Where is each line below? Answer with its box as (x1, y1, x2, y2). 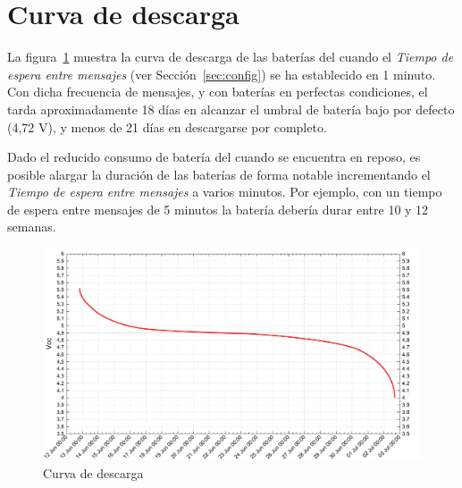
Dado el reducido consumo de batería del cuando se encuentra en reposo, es (7, 147, 421, 166)
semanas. (7, 217, 56, 236)
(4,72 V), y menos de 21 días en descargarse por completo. (7, 117, 327, 136)
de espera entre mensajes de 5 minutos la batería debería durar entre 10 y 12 (7, 199, 429, 218)
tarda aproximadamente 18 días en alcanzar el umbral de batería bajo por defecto (7, 99, 455, 118)
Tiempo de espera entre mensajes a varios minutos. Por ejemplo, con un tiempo (7, 182, 442, 201)
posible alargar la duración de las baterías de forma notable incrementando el (7, 164, 431, 183)
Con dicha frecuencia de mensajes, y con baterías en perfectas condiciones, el (7, 82, 428, 101)
